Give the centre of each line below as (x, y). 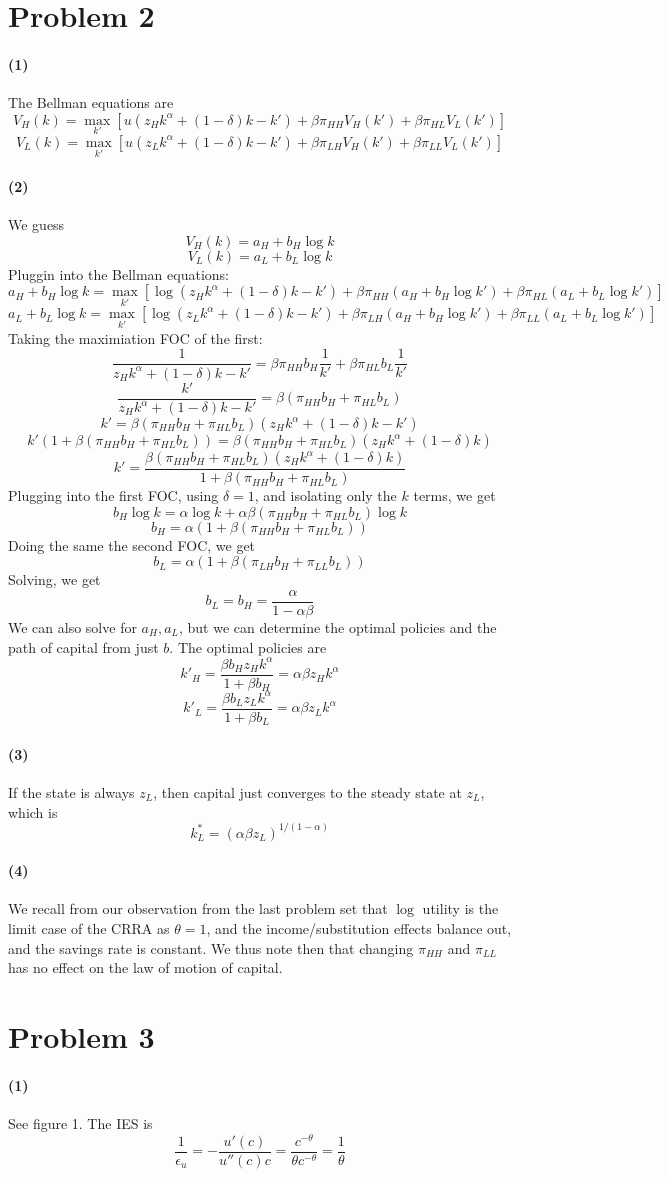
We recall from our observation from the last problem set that (198, 908)
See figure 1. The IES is (80, 1122)
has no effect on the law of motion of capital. (145, 967)
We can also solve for (72, 626)
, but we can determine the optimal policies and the (338, 626)
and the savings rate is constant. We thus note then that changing (211, 947)
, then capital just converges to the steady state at (307, 791)
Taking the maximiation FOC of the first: (135, 337)
